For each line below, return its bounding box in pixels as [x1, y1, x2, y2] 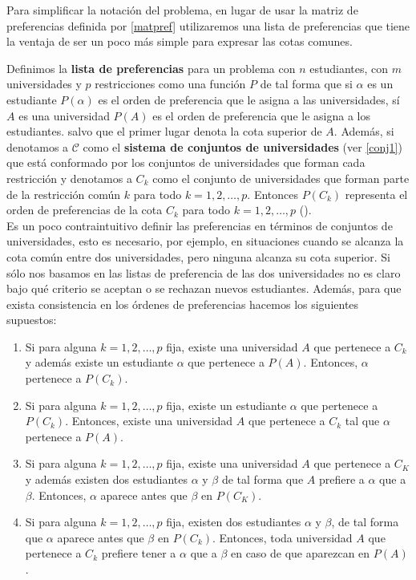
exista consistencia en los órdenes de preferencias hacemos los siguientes [6, 295, 359, 312]
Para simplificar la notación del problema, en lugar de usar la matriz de [6, 2, 358, 18]
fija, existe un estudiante [166, 396, 287, 413]
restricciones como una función [95, 75, 246, 92]
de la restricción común [6, 185, 121, 202]
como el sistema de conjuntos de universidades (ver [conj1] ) [83, 138, 402, 155]
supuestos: [6, 311, 57, 328]
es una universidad [18, 107, 110, 124]
